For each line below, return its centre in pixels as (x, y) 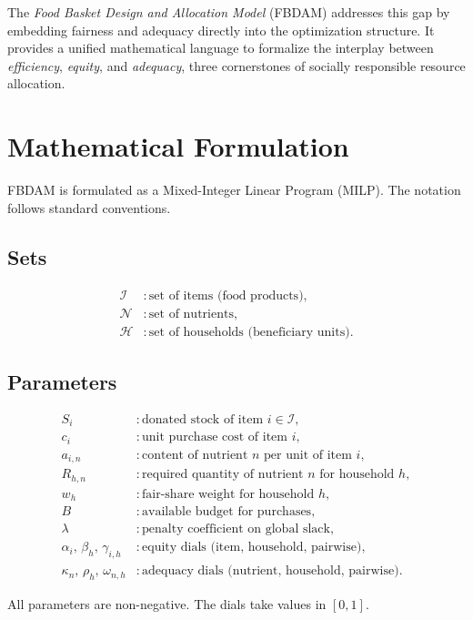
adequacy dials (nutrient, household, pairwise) (271, 571)
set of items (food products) (226, 295)
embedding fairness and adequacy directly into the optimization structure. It (221, 30)
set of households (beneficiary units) (249, 332)
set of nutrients (191, 314)
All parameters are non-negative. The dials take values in (167, 603)
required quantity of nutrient (223, 475)
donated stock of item (203, 419)
